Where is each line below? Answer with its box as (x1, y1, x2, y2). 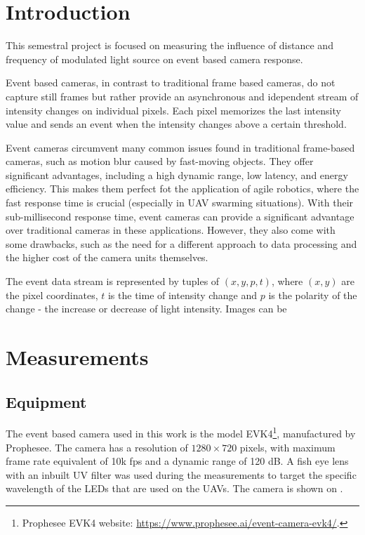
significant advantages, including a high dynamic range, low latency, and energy (6, 167, 348, 182)
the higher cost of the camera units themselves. (6, 250, 208, 265)
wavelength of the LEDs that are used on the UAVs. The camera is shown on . (6, 481, 343, 496)
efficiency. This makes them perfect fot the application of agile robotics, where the (6, 181, 359, 196)
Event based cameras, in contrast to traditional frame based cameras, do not (6, 75, 336, 90)
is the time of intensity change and (107, 287, 258, 302)
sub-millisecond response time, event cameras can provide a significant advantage (6, 209, 354, 223)
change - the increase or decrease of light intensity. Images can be (6, 301, 287, 316)
